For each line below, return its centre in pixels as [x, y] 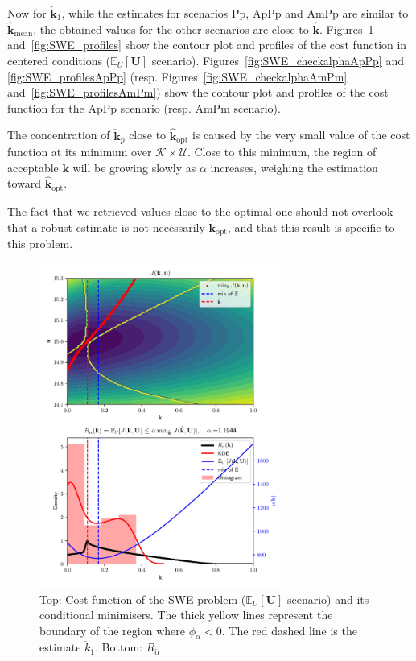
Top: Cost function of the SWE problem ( [143, 599]
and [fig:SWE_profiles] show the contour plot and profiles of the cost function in [207, 45]
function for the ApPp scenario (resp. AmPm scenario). [144, 107]
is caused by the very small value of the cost [301, 135]
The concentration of [59, 135]
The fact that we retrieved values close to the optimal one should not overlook [200, 211]
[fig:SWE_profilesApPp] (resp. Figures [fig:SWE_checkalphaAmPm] [177, 76]
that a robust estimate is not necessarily [106, 227]
